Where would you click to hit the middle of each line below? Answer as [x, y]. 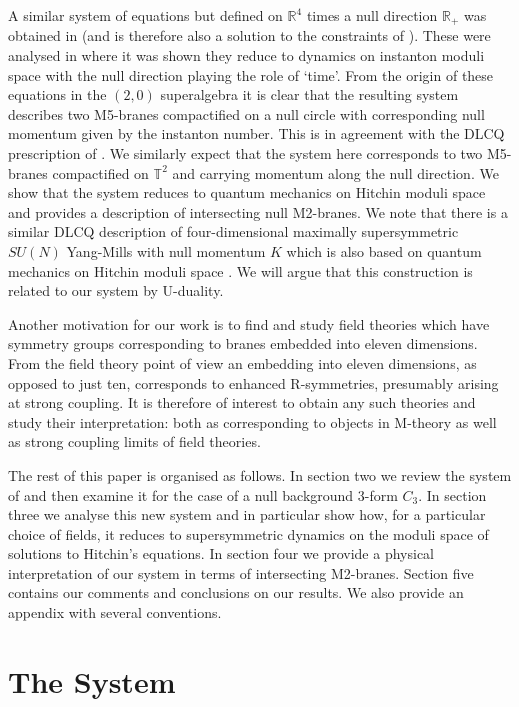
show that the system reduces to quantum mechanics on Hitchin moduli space [247, 192]
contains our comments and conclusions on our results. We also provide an [236, 592]
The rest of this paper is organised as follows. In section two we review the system [260, 474]
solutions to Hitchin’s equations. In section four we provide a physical [221, 553]
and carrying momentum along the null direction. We [335, 172]
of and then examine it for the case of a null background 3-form [203, 494]
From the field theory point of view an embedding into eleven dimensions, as [242, 362]
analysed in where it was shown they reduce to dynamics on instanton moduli [246, 55]
